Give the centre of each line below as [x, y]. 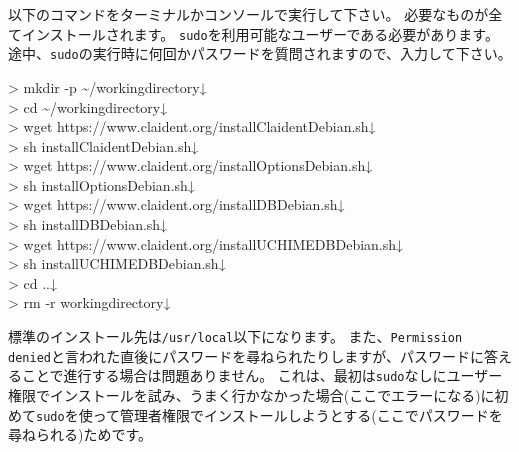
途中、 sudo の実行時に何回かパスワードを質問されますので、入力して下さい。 [260, 53]
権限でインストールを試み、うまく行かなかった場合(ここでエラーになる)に [251, 395]
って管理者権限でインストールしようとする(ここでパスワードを [297, 414]
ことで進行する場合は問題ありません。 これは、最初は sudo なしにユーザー [262, 375]
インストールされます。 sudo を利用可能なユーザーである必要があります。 [260, 33]
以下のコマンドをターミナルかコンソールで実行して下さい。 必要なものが [248, 14]
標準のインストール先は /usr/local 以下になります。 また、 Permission [235, 336]
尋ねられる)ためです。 [80, 434]
